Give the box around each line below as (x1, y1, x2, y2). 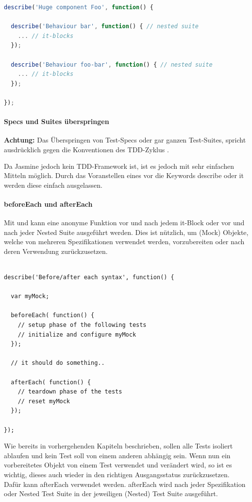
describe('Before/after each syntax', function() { (4, 274, 174, 281)
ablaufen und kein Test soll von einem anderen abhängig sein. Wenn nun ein (4, 450, 231, 460)
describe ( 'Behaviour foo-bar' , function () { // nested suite (11, 61, 213, 68)
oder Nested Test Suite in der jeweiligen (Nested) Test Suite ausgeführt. (4, 488, 218, 499)
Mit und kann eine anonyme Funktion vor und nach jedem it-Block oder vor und (4, 217, 245, 228)
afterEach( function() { (11, 378, 91, 386)
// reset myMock (17, 397, 70, 405)
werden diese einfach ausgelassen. (4, 179, 102, 190)
